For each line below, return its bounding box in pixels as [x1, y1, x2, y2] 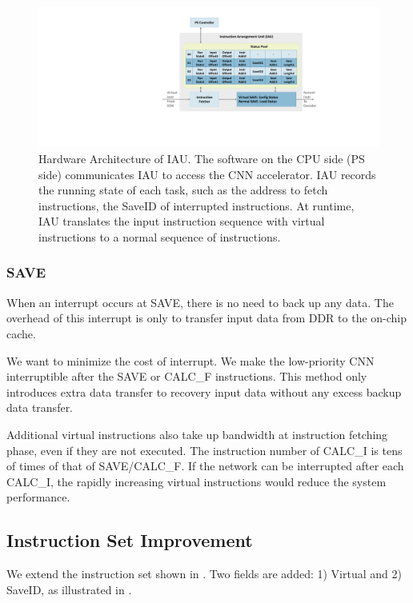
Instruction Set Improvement [6, 528, 253, 553]
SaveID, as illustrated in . [6, 581, 132, 597]
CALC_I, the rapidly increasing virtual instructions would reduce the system [6, 473, 387, 489]
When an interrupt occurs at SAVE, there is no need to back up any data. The [6, 294, 394, 310]
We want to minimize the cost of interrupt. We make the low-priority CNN [6, 352, 375, 369]
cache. [6, 325, 36, 341]
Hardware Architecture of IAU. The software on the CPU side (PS [38, 150, 365, 166]
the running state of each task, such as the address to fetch [38, 182, 328, 198]
